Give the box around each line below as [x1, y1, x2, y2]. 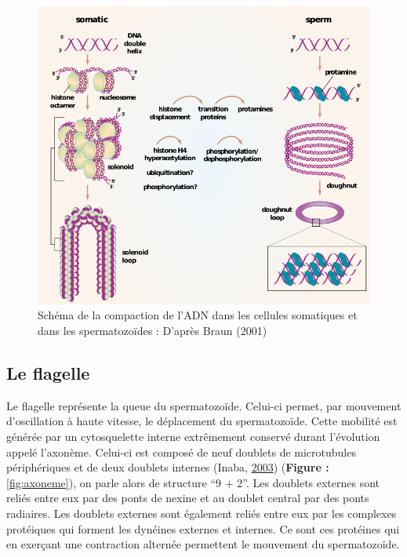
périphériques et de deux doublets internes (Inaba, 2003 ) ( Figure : [6, 459, 329, 475]
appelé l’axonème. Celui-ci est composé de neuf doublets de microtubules [6, 443, 356, 460]
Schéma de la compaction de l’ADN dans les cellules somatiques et [38, 307, 358, 323]
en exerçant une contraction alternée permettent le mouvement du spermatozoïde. [6, 536, 400, 552]
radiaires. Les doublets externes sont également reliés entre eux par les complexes [6, 504, 397, 521]
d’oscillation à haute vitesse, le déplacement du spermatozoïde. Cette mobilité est [6, 413, 398, 429]
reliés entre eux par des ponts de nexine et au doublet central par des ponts [6, 490, 369, 506]
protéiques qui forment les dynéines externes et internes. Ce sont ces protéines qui [6, 520, 400, 537]
